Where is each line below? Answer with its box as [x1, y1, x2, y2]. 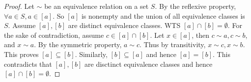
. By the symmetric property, [34, 39, 122, 50]
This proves [4, 49, 39, 59]
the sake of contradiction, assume [4, 29, 104, 40]
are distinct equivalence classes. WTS [68, 20, 181, 30]
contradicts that [4, 58, 52, 69]
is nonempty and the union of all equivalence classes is [81, 10, 245, 21]
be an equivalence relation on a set [44, 1, 149, 11]
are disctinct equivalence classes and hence [84, 58, 213, 69]
